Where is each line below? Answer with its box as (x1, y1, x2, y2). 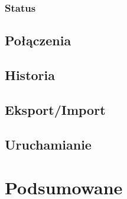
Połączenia (5, 31, 71, 49)
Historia (5, 66, 55, 84)
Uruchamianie (5, 135, 92, 153)
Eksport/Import (5, 100, 106, 118)
